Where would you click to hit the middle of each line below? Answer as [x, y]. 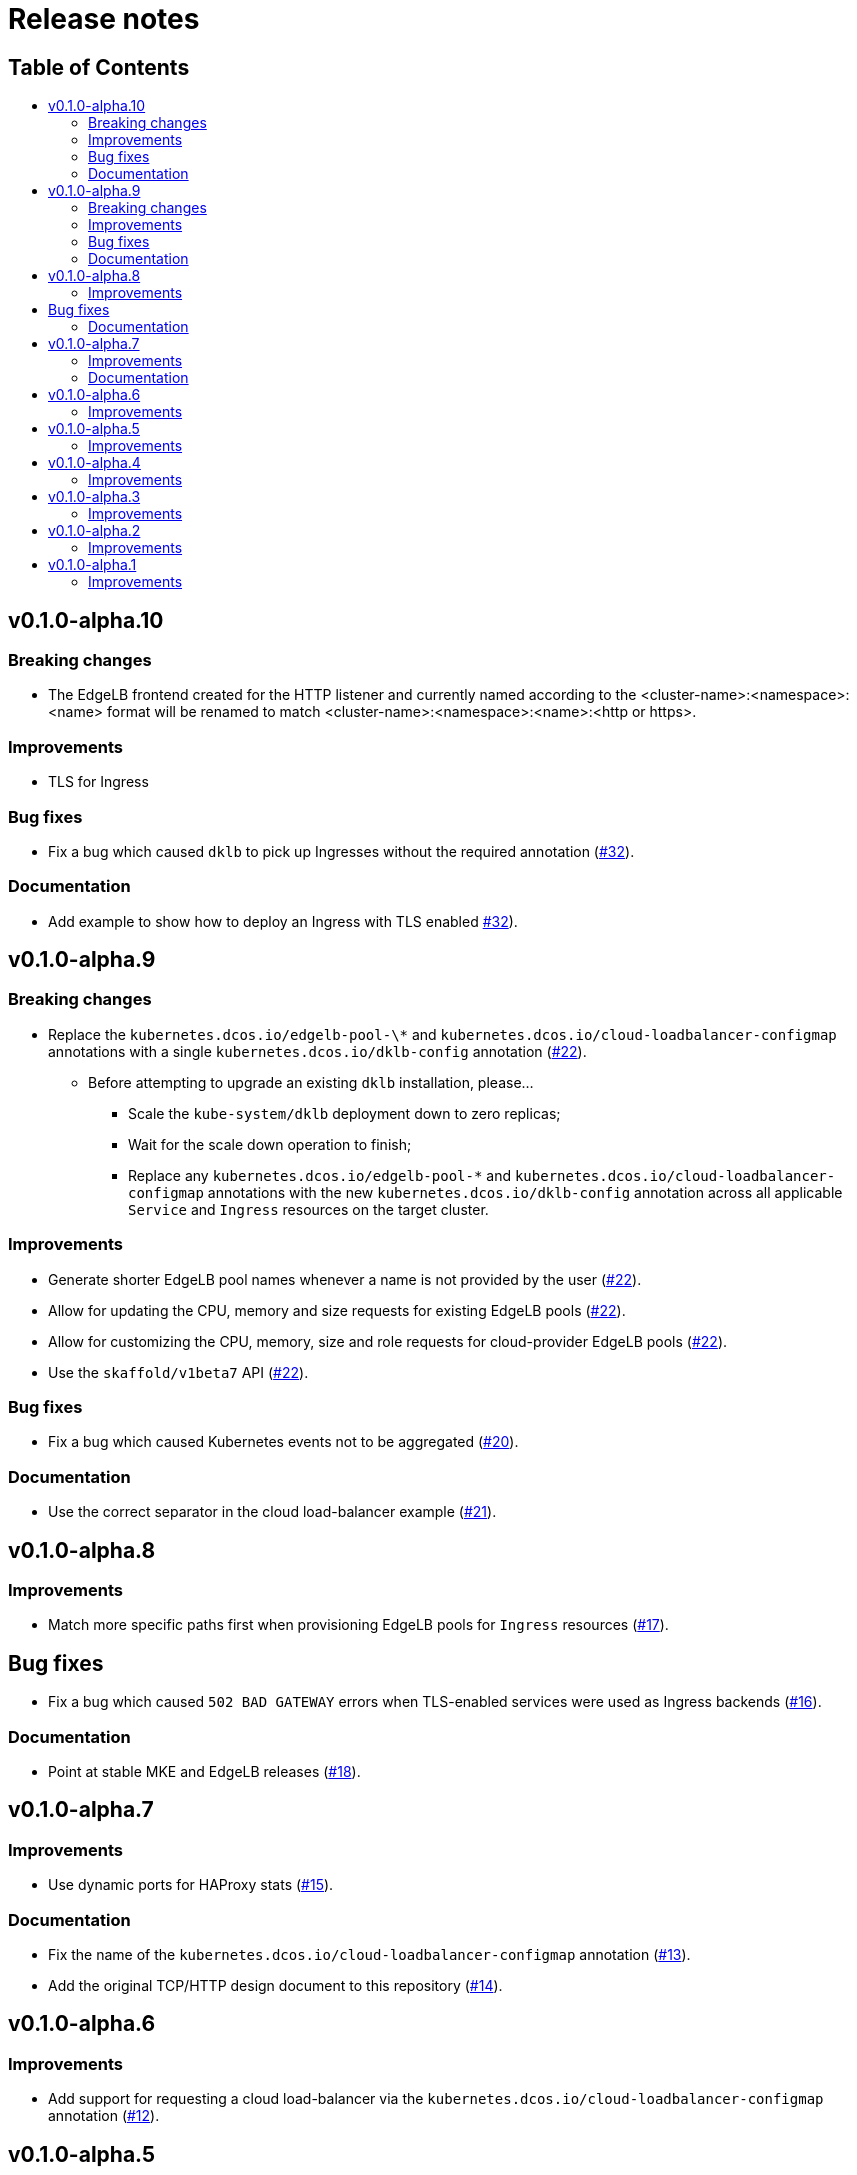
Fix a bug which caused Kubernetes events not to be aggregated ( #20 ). [283, 1442]
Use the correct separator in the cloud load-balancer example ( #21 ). [272, 1512]
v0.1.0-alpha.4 [94, 463]
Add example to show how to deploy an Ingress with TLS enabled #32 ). [283, 921]
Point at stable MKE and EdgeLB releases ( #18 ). [204, 1771]
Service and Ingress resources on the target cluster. [308, 1209]
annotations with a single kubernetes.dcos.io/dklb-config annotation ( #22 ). [317, 1051]
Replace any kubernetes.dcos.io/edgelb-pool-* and [319, 1175]
